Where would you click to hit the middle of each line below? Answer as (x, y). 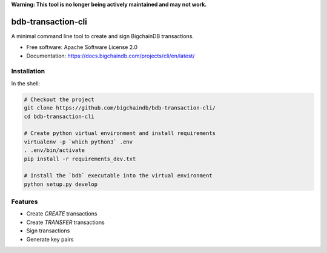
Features (25, 202)
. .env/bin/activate (54, 150)
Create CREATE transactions (62, 214)
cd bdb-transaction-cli (59, 116)
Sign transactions (48, 231)
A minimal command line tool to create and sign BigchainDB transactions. (102, 36)
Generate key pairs (50, 239)
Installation (28, 71)
